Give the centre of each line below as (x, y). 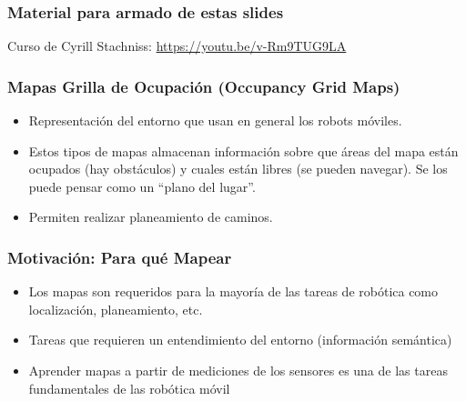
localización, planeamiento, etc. (116, 309)
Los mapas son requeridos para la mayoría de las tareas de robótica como (233, 291)
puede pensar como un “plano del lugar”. (142, 186)
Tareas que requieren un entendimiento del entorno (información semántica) (240, 340)
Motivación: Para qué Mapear (120, 257)
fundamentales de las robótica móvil (129, 388)
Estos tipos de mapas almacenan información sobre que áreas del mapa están (243, 150)
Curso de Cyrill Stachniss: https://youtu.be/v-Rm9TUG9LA (177, 46)
